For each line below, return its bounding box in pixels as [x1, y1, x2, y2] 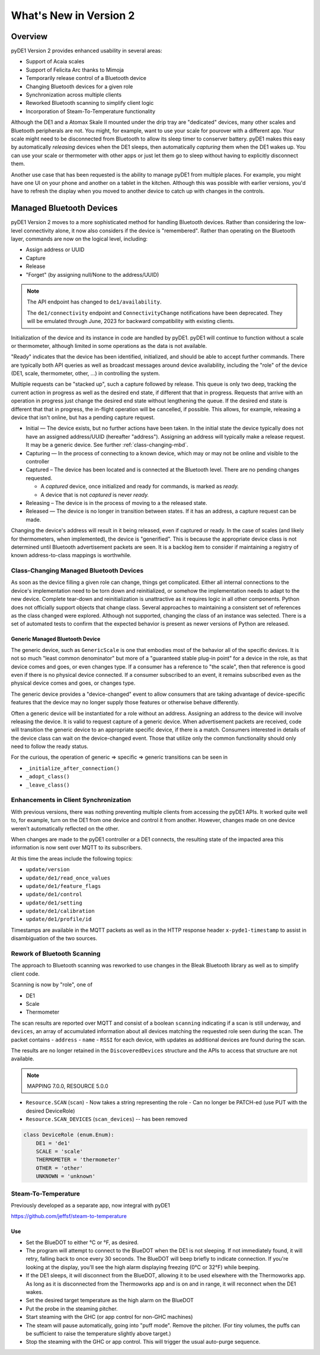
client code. [11, 970, 40, 977]
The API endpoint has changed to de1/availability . [27, 298, 162, 305]
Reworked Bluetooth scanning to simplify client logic [25, 100, 154, 107]
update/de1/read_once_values [25, 874, 111, 881]
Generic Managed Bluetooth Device [11, 635, 101, 643]
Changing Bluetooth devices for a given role [25, 83, 133, 90]
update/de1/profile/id [25, 916, 92, 923]
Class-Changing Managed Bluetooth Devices [11, 567, 144, 575]
